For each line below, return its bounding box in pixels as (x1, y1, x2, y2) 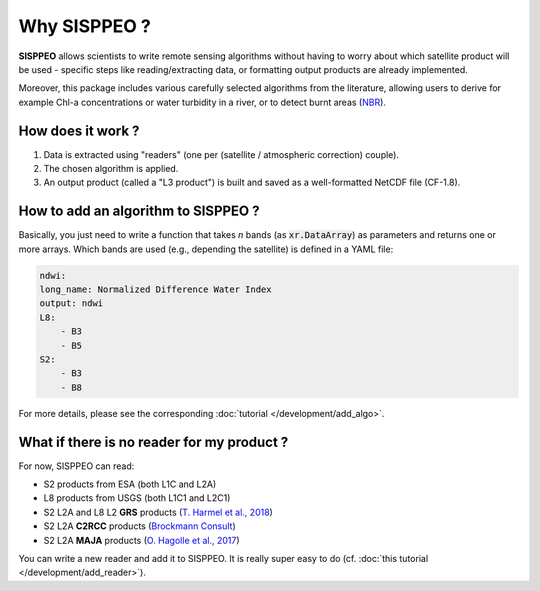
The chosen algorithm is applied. (43, 163, 179, 175)
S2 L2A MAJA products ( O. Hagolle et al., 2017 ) (43, 534, 240, 546)
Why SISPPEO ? (18, 15, 152, 37)
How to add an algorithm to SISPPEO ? (18, 203, 260, 220)
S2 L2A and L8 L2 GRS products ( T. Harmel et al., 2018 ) (43, 506, 274, 518)
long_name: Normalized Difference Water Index (39, 284, 272, 295)
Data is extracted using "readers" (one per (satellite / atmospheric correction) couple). (43, 148, 400, 160)
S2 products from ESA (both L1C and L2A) (43, 478, 217, 490)
